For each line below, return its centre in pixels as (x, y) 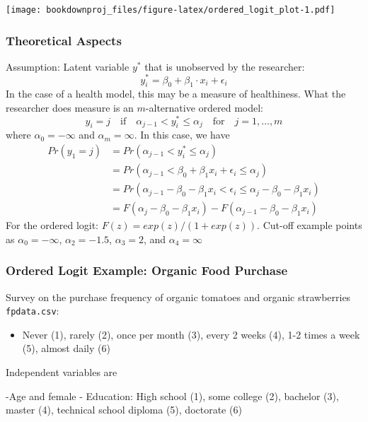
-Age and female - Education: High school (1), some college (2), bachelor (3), (172, 395)
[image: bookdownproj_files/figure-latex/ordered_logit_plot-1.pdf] (171, 10)
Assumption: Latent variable (68, 66)
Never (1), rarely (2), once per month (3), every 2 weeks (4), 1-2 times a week (191, 334)
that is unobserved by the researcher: (225, 66)
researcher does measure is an (70, 107)
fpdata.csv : (33, 311)
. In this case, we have (182, 135)
